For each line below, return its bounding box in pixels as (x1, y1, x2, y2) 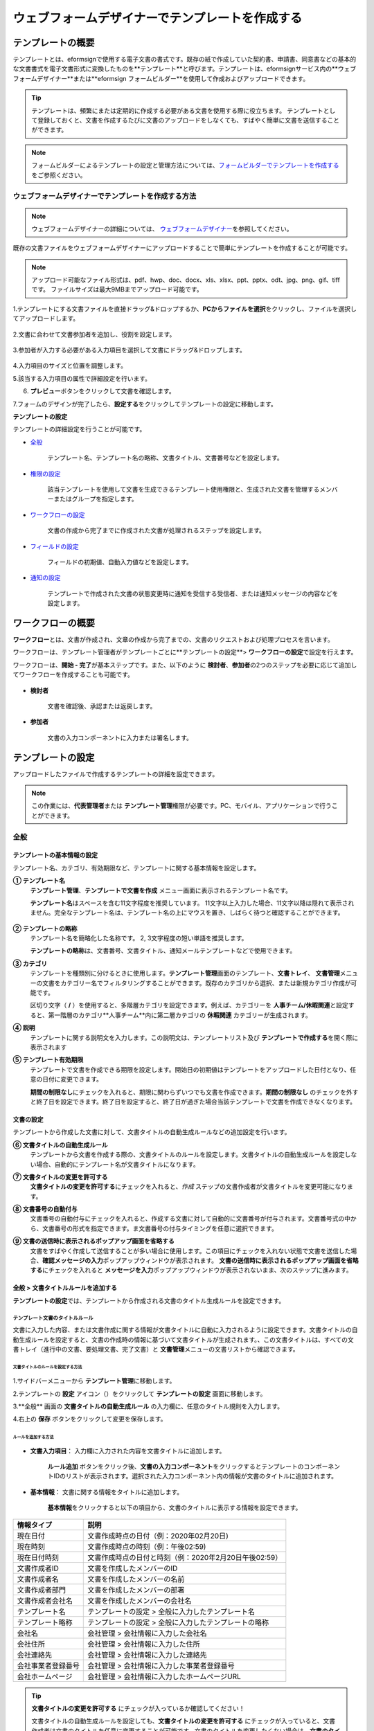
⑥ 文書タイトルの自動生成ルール (12, 1140, 108, 1149)
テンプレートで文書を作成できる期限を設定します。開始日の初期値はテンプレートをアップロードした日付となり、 (30, 1065, 350, 1073)
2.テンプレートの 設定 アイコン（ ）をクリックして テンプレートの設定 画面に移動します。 (12, 1389, 267, 1398)
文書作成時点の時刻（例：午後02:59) (87, 1541, 206, 1551)
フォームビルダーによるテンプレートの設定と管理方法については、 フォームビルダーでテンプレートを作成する (31, 161, 339, 170)
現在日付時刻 (17, 1552, 59, 1562)
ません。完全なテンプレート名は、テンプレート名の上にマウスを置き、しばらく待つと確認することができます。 (30, 908, 344, 917)
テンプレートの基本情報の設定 (12, 851, 98, 859)
